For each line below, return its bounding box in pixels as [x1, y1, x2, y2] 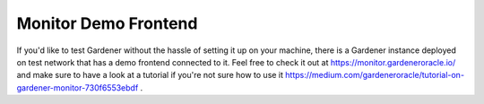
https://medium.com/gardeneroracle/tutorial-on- [285, 70, 465, 81]
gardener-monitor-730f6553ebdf [16, 82, 139, 93]
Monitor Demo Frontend [16, 13, 198, 33]
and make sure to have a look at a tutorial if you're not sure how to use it [16, 70, 284, 81]
